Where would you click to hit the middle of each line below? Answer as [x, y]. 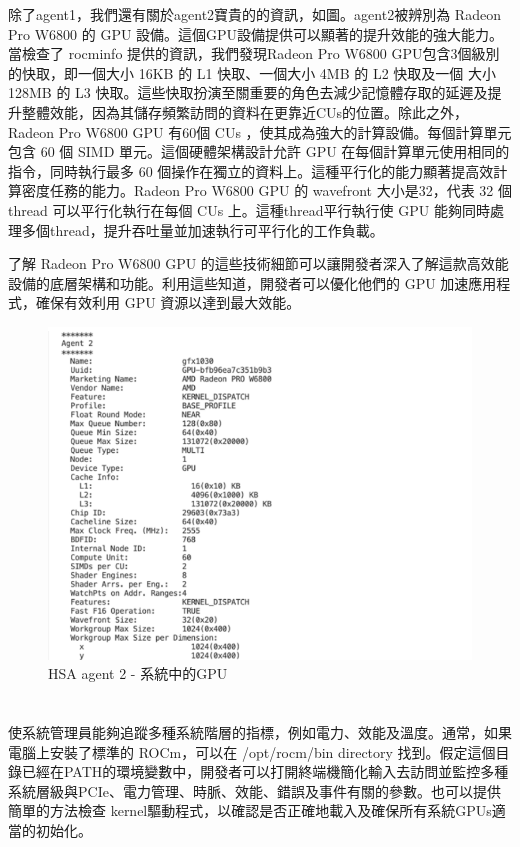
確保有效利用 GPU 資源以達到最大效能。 [168, 302]
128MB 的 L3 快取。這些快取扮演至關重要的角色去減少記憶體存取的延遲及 [248, 92]
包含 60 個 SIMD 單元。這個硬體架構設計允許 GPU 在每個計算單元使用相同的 [259, 151]
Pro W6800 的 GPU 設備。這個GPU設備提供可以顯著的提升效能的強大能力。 [256, 33]
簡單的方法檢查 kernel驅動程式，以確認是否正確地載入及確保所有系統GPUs [250, 810]
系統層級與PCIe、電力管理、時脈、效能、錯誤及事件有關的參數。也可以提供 [254, 790]
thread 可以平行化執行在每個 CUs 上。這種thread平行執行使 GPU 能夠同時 [249, 209]
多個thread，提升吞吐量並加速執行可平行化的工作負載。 [202, 229]
